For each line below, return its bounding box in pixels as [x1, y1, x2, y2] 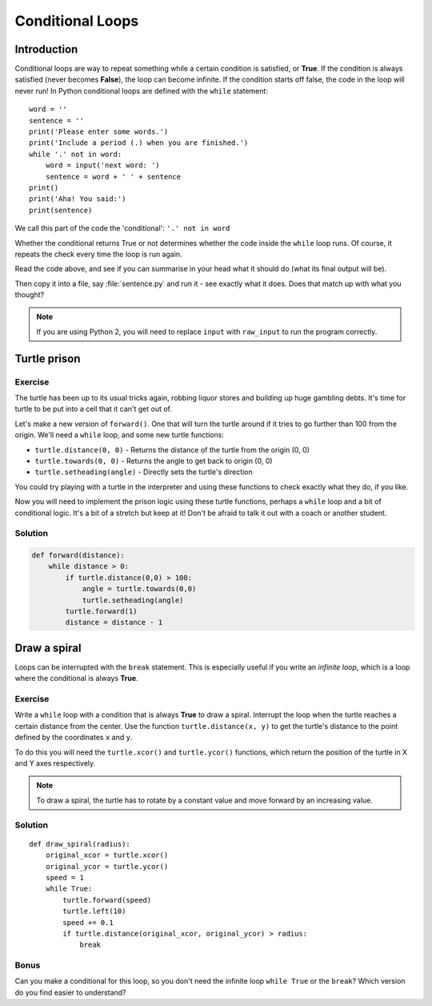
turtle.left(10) [62, 907, 126, 916]
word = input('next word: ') [45, 161, 160, 170]
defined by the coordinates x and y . [14, 733, 133, 742]
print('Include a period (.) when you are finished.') [29, 139, 249, 147]
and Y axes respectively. [14, 759, 96, 768]
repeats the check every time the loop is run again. [14, 249, 183, 259]
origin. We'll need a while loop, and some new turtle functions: [14, 430, 224, 440]
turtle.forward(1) [65, 607, 138, 616]
